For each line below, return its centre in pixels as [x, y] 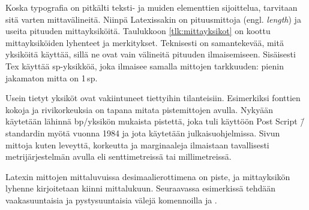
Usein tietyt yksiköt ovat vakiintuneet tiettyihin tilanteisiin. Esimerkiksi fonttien [153, 98]
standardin [25, 133]
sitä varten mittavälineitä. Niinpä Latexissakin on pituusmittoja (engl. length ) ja [153, 19]
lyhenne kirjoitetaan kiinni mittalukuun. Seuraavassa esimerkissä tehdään [141, 188]
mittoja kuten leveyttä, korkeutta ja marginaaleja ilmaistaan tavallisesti [137, 144]
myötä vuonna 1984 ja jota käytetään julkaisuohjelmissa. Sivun [164, 133]
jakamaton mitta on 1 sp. [52, 77]
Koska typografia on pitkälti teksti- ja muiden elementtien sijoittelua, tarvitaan [151, 7]
